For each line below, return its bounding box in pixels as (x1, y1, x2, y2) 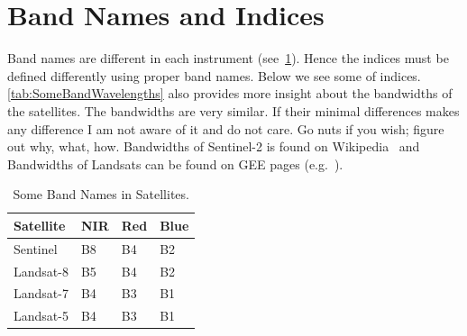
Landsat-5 (14, 306, 69, 325)
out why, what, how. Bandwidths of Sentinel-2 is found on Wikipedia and (7, 137, 420, 156)
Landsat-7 (14, 284, 69, 303)
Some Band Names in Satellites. (13, 185, 189, 204)
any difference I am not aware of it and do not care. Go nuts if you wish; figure (7, 119, 444, 138)
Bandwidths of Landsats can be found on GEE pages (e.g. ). (7, 154, 343, 173)
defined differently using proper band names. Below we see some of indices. (7, 66, 421, 85)
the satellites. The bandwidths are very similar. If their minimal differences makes (7, 101, 460, 120)
